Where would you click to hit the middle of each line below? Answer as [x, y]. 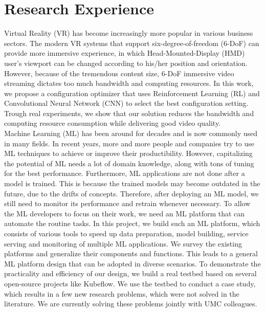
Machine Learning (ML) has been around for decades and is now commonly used [131, 133]
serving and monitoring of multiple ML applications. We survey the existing [123, 243]
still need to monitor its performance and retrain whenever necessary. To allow [127, 203]
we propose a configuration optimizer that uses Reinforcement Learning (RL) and [132, 93]
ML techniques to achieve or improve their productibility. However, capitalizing [128, 153]
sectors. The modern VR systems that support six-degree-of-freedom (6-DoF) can [132, 43]
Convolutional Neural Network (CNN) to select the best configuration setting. [126, 103]
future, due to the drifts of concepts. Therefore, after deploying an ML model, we [131, 193]
